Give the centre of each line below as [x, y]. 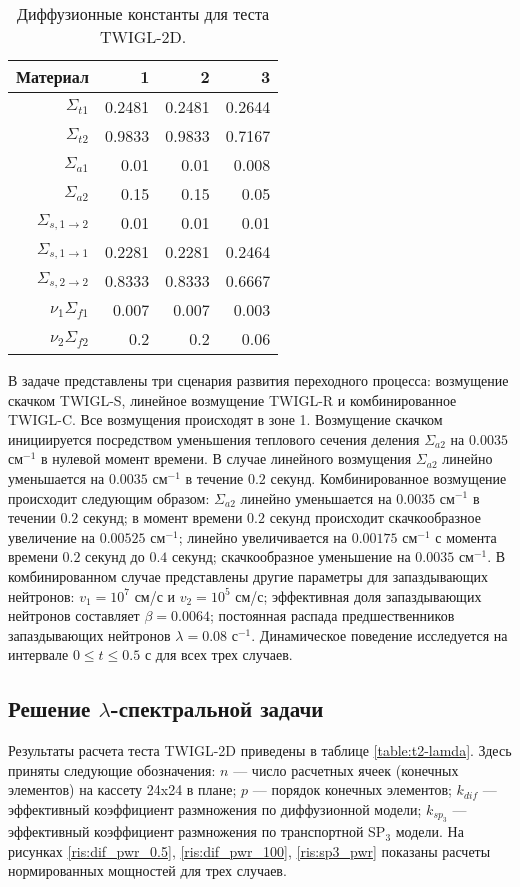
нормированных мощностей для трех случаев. [147, 870]
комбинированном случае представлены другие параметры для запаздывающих [248, 575]
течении [32, 517]
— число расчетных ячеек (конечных [346, 769]
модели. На [429, 831]
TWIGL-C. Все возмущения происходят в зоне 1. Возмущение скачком [225, 419]
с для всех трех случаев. [218, 654]
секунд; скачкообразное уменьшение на [291, 556]
